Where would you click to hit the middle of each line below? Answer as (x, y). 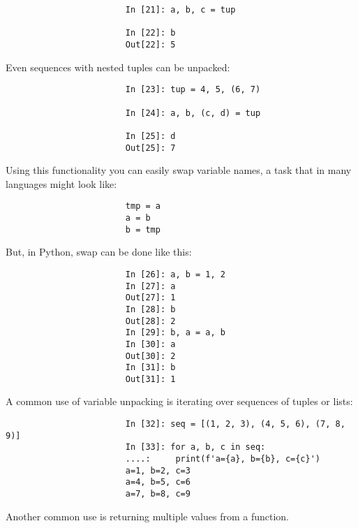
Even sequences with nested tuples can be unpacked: (118, 67)
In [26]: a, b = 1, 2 (175, 274)
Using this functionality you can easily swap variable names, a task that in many (179, 170)
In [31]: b (150, 368)
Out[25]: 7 (150, 148)
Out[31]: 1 (150, 379)
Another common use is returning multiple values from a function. (148, 516)
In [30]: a (150, 344)
